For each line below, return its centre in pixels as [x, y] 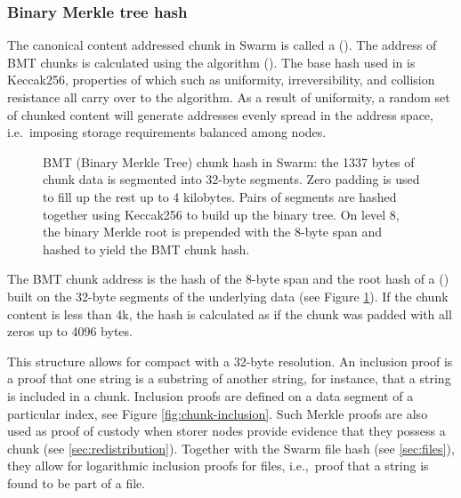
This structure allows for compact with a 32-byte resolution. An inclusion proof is [230, 361]
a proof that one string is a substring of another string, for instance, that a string [229, 378]
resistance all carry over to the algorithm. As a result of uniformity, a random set [229, 97]
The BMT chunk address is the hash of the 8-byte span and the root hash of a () [228, 279]
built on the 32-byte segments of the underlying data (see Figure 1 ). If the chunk [228, 296]
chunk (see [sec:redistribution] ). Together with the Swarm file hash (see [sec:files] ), [231, 448]
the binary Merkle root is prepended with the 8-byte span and [213, 232]
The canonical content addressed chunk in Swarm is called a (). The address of [222, 45]
